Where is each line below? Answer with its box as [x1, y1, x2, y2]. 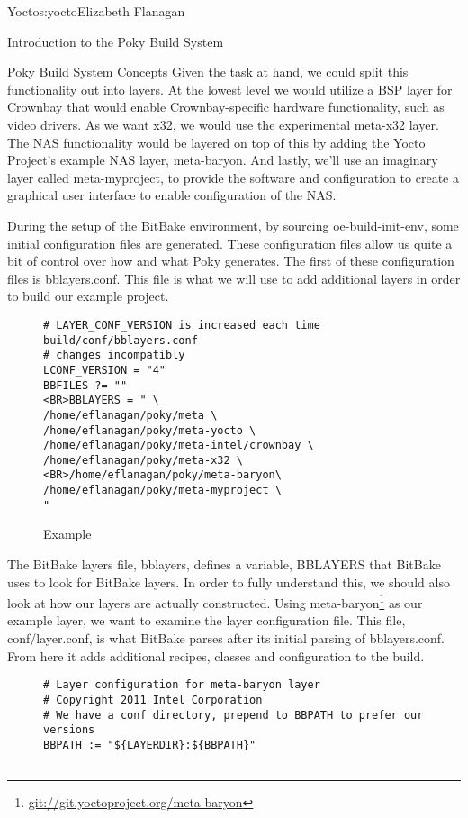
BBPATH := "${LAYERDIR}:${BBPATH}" [43, 738, 256, 751]
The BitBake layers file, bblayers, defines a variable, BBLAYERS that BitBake [7, 555, 441, 574]
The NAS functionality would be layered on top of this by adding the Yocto [7, 132, 426, 151]
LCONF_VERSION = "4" [43, 363, 166, 377]
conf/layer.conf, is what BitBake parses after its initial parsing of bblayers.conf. [7, 629, 445, 648]
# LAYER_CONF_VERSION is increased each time [43, 318, 320, 332]
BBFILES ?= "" [43, 378, 128, 392]
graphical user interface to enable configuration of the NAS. [7, 186, 337, 204]
